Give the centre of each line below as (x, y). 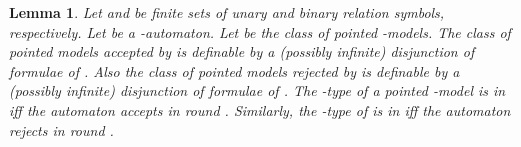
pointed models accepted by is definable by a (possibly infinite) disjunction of (242, 51)
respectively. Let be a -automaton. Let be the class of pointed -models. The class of (260, 31)
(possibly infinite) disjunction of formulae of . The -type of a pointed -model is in (257, 90)
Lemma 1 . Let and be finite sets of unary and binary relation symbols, (227, 12)
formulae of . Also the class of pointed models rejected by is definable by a (234, 70)
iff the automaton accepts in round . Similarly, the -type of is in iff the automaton (260, 109)
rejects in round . (61, 129)
